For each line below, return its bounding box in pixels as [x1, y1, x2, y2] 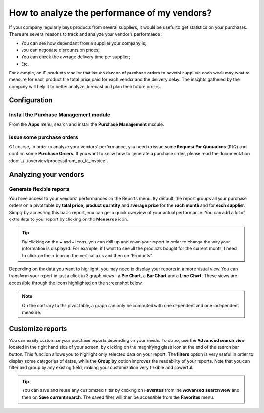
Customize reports [9, 324, 67, 333]
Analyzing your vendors [9, 170, 84, 179]
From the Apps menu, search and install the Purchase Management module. [9, 121, 164, 127]
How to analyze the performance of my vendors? [9, 7, 212, 18]
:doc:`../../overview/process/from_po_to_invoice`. [9, 157, 108, 164]
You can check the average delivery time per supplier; [21, 54, 131, 60]
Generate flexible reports [9, 185, 70, 192]
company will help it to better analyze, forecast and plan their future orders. [9, 83, 161, 89]
